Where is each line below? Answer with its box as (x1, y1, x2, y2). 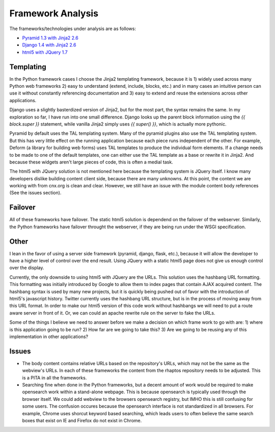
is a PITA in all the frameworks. (22, 374, 87, 380)
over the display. (9, 265, 44, 271)
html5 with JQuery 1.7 (22, 49, 68, 55)
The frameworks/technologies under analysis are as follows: (9, 26, 136, 32)
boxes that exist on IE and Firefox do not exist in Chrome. (22, 418, 142, 424)
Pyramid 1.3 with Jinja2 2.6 (22, 35, 78, 41)
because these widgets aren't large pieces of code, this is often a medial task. (9, 159, 173, 165)
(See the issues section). (9, 189, 62, 196)
